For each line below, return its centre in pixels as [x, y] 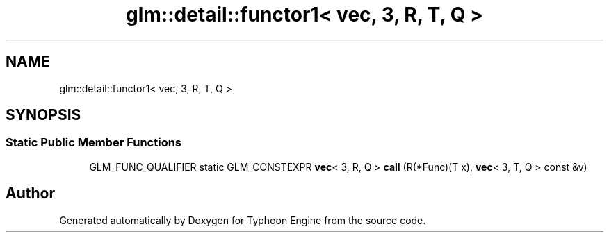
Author [30, 194]
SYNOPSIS [43, 115]
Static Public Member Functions [94, 143]
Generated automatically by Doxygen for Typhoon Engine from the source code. [243, 220]
